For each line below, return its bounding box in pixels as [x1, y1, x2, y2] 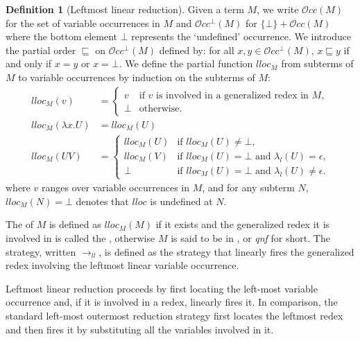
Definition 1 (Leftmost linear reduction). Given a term [6, 2, 244, 16]
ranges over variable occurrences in [41, 180, 189, 195]
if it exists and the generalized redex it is [155, 217, 330, 231]
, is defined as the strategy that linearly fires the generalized [98, 244, 354, 259]
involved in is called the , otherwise [6, 231, 155, 245]
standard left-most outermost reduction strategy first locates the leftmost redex [6, 308, 343, 322]
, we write [257, 2, 299, 16]
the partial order [6, 42, 76, 57]
